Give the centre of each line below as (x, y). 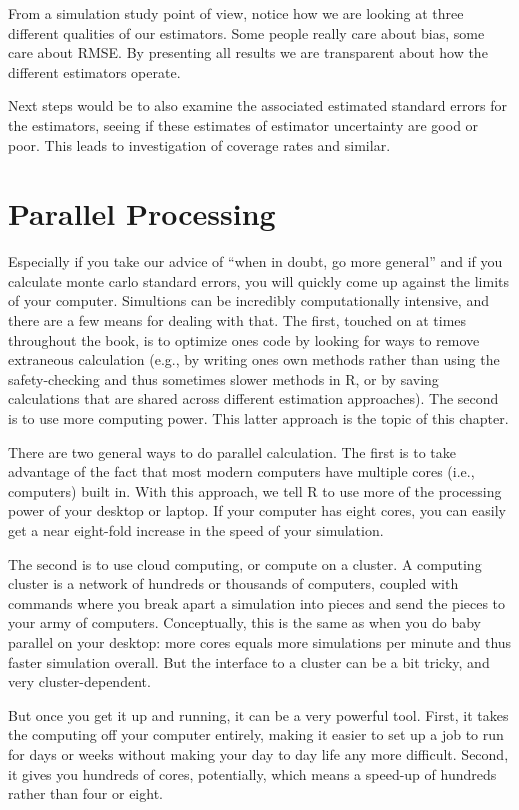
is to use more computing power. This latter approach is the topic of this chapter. (258, 418)
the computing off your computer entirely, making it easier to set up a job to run (256, 734)
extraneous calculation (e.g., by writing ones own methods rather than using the (254, 359)
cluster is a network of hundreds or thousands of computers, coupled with (233, 583)
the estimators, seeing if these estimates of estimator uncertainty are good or (243, 124)
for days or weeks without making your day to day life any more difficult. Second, (258, 753)
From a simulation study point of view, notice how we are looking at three (236, 13)
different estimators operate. (94, 71)
